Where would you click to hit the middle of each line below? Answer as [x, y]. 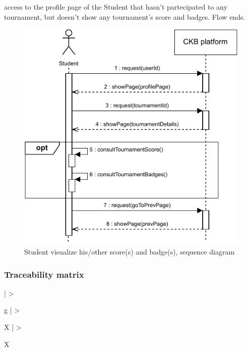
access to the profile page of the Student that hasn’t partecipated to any [116, 7]
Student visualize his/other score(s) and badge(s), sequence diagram [130, 252]
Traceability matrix [44, 274]
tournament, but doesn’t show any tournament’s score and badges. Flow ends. [125, 16]
